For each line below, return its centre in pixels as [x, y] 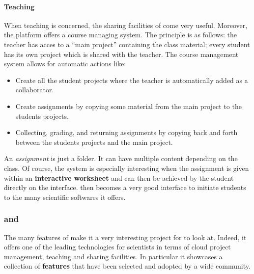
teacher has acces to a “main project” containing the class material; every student [127, 44]
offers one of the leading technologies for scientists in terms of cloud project [117, 247]
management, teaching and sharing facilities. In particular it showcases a [113, 256]
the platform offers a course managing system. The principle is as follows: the [120, 35]
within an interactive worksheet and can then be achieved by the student [119, 178]
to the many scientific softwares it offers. [65, 197]
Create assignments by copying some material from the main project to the [128, 106]
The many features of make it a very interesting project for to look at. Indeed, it [125, 237]
